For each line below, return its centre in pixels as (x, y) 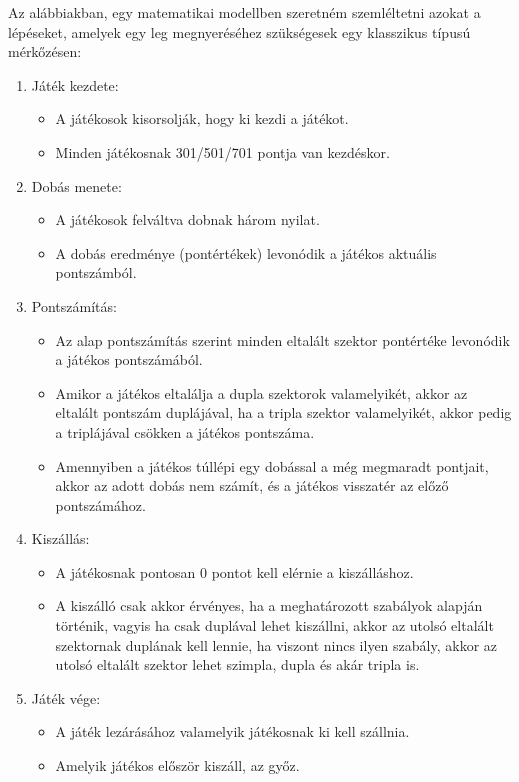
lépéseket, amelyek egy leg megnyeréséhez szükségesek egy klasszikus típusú (239, 31)
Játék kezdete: (75, 84)
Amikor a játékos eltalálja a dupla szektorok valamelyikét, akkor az (261, 392)
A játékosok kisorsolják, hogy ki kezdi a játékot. (202, 118)
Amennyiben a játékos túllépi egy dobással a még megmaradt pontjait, (272, 465)
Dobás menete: (76, 185)
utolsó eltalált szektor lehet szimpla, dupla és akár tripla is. (237, 664)
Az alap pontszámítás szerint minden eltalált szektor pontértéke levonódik (282, 339)
